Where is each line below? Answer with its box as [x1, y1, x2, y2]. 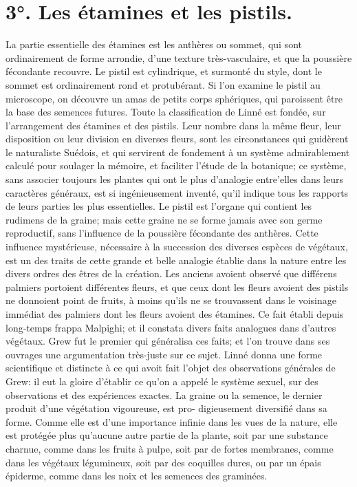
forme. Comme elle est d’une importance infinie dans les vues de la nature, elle [6, 414, 338, 429]
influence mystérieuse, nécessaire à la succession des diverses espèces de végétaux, [6, 239, 348, 254]
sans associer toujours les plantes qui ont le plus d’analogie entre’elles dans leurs [6, 172, 343, 186]
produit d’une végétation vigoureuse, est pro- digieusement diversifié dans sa [6, 401, 327, 415]
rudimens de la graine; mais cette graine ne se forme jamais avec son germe [6, 212, 323, 226]
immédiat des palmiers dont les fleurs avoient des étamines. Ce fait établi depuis [6, 307, 344, 321]
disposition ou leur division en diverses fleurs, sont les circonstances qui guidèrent [6, 131, 349, 146]
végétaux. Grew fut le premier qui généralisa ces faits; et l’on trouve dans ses [6, 334, 330, 348]
